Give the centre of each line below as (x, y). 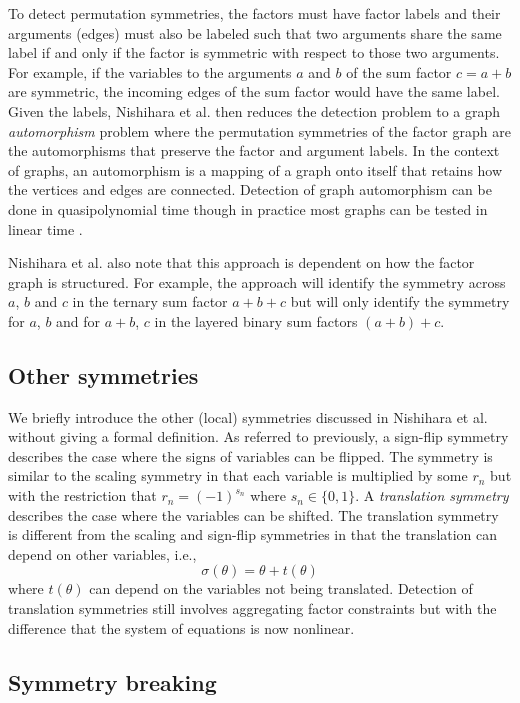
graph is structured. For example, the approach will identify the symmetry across (257, 281)
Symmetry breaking (112, 681)
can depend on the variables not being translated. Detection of (281, 588)
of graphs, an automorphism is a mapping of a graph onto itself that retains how (255, 169)
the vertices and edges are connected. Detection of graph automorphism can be (250, 189)
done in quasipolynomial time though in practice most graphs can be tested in (248, 208)
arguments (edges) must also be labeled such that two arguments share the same (255, 32)
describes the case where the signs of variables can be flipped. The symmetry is (250, 455)
